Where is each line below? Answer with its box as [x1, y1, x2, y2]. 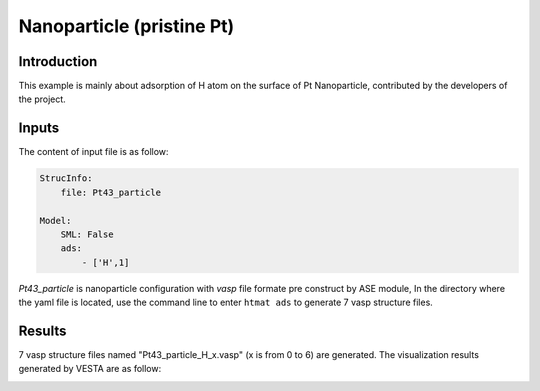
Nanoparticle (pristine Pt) [18, 15, 235, 37]
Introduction [18, 53, 98, 70]
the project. [18, 93, 67, 105]
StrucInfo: [39, 173, 93, 184]
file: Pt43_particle [60, 186, 162, 198]
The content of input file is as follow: [18, 146, 169, 158]
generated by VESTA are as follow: [18, 363, 162, 375]
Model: [39, 215, 72, 226]
